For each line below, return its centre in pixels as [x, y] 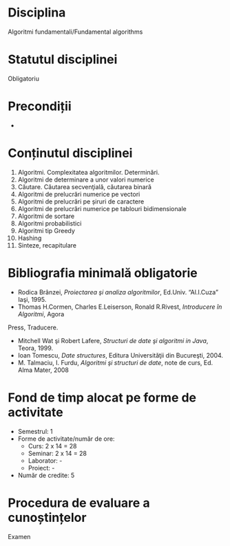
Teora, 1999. [35, 348]
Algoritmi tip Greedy [46, 230]
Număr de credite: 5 [46, 475]
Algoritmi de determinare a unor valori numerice [86, 179]
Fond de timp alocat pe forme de [102, 397]
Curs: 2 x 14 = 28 [52, 446]
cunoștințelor [47, 517]
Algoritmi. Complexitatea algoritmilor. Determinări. [89, 172]
